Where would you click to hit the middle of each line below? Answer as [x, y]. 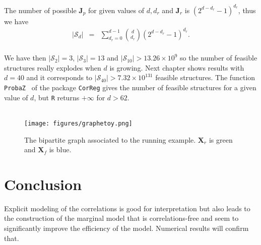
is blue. [60, 149]
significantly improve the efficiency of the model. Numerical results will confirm [126, 228]
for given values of [116, 10]
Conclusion [43, 184]
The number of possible [40, 10]
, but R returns [57, 97]
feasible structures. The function [205, 77]
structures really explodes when [53, 67]
